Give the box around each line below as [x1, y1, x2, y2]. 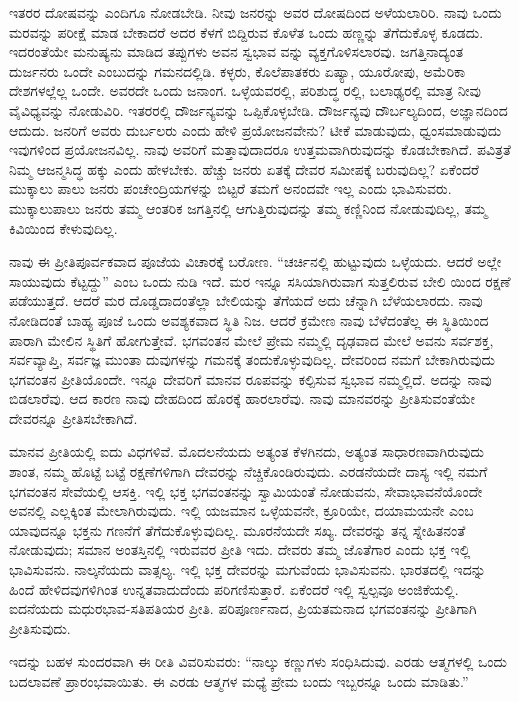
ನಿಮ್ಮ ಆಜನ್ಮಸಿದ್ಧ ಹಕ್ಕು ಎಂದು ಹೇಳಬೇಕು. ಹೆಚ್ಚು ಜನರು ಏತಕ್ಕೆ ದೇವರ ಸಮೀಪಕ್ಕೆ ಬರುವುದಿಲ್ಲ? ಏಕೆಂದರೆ [9, 158, 479, 179]
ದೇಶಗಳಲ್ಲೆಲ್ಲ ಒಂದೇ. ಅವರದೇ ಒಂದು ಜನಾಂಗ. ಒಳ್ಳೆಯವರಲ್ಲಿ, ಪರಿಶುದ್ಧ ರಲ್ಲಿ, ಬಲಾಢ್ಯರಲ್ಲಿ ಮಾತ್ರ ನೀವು [9, 80, 482, 101]
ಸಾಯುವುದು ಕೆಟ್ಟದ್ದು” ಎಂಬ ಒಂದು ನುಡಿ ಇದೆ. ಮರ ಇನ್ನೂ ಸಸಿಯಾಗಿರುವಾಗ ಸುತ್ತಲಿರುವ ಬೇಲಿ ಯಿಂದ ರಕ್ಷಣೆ [9, 270, 511, 291]
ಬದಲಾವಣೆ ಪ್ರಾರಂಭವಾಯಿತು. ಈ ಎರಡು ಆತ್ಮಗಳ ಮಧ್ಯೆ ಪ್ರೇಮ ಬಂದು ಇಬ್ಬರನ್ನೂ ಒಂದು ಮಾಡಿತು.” [9, 671, 469, 691]
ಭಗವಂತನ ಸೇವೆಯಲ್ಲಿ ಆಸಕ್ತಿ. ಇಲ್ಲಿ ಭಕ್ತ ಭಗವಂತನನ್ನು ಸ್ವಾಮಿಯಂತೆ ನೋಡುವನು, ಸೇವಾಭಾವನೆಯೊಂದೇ [9, 480, 483, 501]
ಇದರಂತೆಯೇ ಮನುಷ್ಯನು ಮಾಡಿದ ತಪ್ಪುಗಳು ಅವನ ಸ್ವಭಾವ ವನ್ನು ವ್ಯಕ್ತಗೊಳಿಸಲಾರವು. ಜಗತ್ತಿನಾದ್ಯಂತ [9, 41, 464, 62]
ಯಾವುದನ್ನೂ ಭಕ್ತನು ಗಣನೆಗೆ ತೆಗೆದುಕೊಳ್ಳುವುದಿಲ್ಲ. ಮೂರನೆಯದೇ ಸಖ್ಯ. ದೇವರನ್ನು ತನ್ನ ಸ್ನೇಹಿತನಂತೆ [9, 519, 466, 540]
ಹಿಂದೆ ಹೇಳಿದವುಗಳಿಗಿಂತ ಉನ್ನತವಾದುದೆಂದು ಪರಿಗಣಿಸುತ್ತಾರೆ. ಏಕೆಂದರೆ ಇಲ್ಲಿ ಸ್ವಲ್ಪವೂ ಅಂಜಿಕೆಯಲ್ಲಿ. [9, 578, 459, 599]
